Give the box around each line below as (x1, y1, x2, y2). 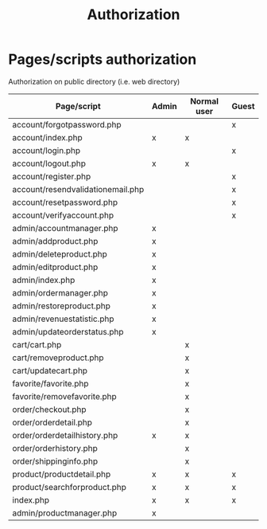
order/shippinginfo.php (12, 456, 98, 467)
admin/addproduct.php (12, 235, 99, 246)
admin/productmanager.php (12, 507, 118, 519)
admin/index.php (12, 274, 75, 285)
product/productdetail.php (12, 468, 111, 480)
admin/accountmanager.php (12, 222, 118, 233)
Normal (190, 96, 219, 107)
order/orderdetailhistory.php (12, 429, 118, 441)
